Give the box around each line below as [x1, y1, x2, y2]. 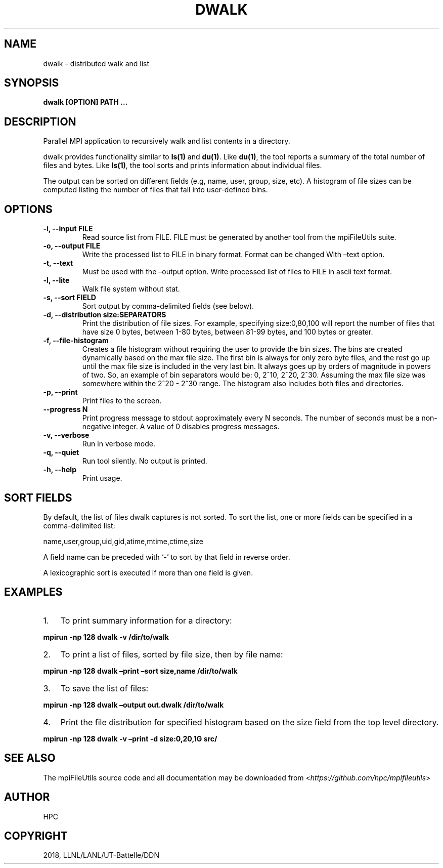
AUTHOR [4, 791, 50, 804]
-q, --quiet [43, 448, 79, 457]
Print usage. [82, 474, 122, 483]
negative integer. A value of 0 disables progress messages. [82, 422, 280, 431]
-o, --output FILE [43, 241, 101, 251]
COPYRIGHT [4, 829, 68, 842]
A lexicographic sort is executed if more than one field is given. [43, 568, 253, 577]
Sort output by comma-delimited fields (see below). [82, 302, 254, 311]
